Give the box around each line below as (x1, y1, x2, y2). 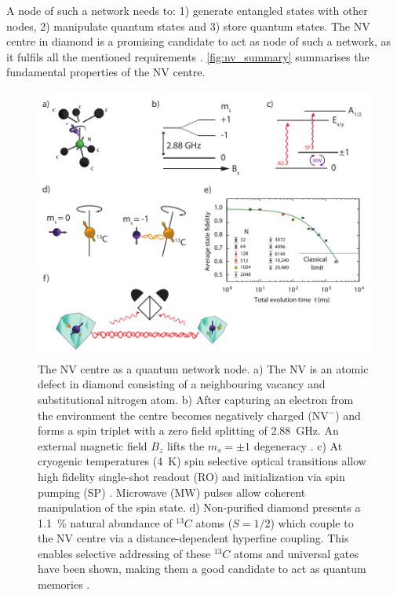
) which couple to (270, 514, 354, 531)
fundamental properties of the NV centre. (6, 64, 206, 80)
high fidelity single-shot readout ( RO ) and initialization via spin (38, 468, 345, 484)
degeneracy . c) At (253, 437, 343, 454)
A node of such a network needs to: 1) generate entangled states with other (6, 2, 368, 18)
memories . (38, 576, 90, 593)
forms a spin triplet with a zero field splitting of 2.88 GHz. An (38, 422, 339, 439)
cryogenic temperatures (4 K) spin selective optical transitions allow (38, 453, 366, 469)
